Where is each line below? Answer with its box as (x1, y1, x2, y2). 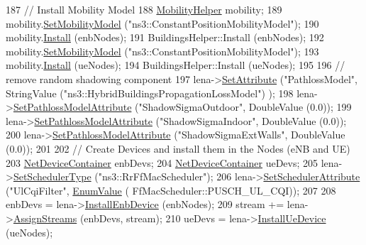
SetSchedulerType (13, 169, 91, 184)
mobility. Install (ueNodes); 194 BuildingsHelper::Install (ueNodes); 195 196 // (6, 58, 345, 72)
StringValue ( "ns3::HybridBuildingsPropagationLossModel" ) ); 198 (6, 85, 294, 100)
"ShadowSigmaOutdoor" (138, 99, 243, 114)
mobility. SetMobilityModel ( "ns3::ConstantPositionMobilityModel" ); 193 (6, 43, 319, 58)
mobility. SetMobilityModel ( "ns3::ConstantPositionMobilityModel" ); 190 (6, 16, 319, 31)
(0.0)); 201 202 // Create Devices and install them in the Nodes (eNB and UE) (6, 141, 350, 156)
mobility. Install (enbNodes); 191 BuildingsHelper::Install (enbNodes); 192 (6, 30, 324, 45)
